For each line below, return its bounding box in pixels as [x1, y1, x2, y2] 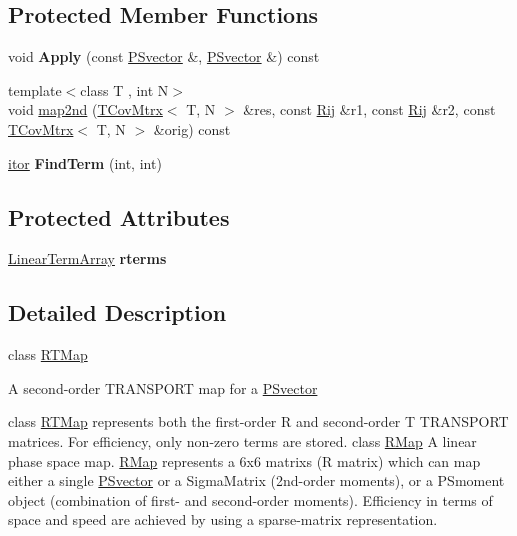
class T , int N [80, 79, 169, 100]
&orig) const [153, 118, 231, 139]
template [8, 79, 62, 100]
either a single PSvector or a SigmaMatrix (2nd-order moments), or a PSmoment [8, 470, 505, 491]
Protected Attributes [8, 201, 230, 232]
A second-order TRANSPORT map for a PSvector [8, 377, 318, 398]
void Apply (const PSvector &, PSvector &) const [8, 46, 320, 67]
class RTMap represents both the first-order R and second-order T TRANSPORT [8, 411, 509, 432]
